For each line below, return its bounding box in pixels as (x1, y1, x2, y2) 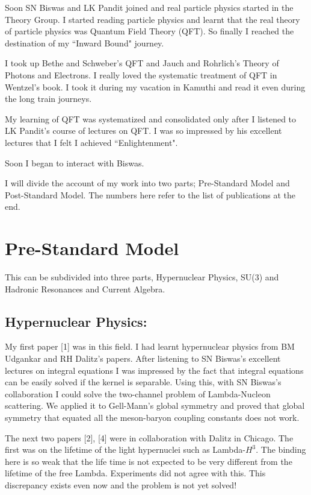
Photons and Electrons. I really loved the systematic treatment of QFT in (5, 68, 277, 81)
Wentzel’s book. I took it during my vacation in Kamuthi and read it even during (5, 80, 306, 93)
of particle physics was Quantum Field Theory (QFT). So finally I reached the (5, 25, 294, 37)
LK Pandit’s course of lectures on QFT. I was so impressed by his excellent (5, 124, 282, 137)
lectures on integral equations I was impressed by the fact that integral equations (5, 364, 304, 376)
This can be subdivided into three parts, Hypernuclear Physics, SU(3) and (5, 271, 279, 283)
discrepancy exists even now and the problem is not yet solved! (5, 478, 237, 491)
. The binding (256, 443, 306, 456)
